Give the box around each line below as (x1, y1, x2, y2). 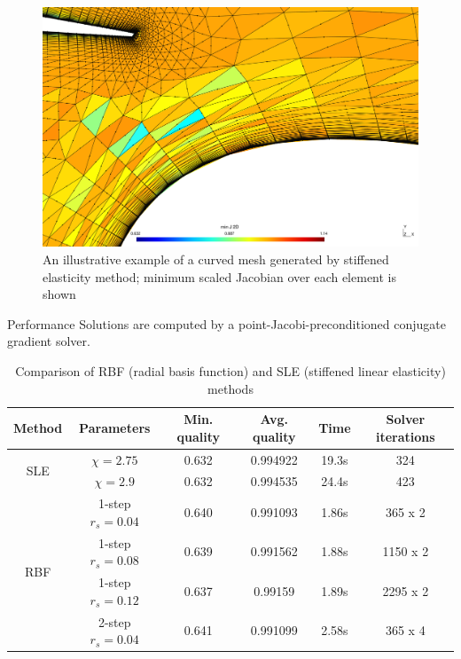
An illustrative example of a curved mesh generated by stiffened (43, 249, 389, 268)
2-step (98, 612, 131, 631)
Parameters (79, 418, 151, 436)
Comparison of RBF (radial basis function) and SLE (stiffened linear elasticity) (15, 361, 446, 380)
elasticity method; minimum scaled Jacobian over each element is (43, 267, 397, 286)
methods (207, 379, 254, 397)
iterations (376, 427, 435, 445)
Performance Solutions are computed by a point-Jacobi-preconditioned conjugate (7, 314, 446, 333)
